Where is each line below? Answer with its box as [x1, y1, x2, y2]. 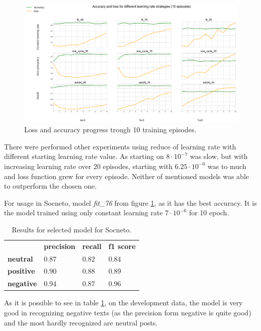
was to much [208, 160, 246, 171]
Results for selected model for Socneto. [12, 224, 132, 234]
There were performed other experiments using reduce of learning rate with [4, 141, 236, 151]
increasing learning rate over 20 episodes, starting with [4, 160, 172, 171]
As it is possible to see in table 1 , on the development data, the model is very [4, 297, 243, 308]
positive [8, 266, 35, 276]
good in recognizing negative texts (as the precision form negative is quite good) [4, 307, 251, 317]
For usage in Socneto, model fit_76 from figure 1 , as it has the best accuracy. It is [4, 197, 257, 208]
